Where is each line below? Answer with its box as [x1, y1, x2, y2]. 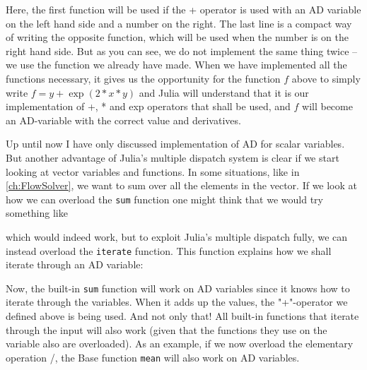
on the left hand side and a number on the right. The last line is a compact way [6, 16, 352, 30]
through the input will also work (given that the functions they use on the [6, 322, 327, 337]
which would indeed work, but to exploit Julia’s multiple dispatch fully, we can [6, 229, 348, 244]
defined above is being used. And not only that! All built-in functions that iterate [6, 309, 359, 323]
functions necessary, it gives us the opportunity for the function [6, 71, 281, 85]
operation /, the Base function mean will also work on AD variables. [6, 350, 300, 364]
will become [302, 99, 353, 114]
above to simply [291, 71, 361, 85]
